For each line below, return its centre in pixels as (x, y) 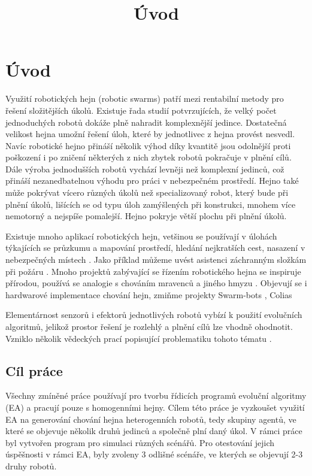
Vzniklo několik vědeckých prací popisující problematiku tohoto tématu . (139, 338)
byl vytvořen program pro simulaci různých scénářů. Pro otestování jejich (140, 442)
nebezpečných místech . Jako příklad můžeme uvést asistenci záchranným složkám (156, 260)
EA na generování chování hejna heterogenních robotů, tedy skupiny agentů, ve (151, 419)
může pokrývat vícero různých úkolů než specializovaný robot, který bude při (147, 192)
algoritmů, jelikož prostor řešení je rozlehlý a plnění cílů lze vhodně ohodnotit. (149, 326)
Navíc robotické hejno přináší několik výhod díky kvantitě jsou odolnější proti (148, 145)
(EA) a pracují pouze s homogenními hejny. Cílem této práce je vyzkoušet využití (155, 407)
